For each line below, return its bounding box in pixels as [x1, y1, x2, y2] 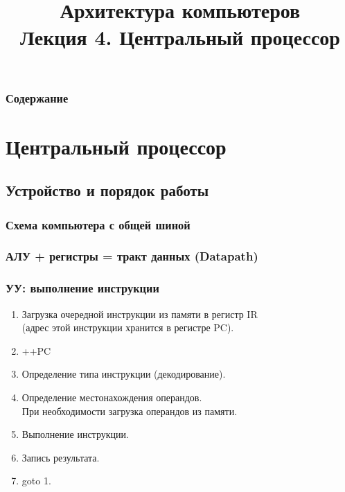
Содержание [6, 89, 69, 106]
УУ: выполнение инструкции [6, 279, 159, 297]
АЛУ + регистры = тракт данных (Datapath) [6, 247, 258, 265]
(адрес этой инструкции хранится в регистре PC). [21, 320, 234, 335]
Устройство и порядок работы [6, 179, 209, 201]
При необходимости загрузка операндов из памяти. [21, 403, 238, 418]
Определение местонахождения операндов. [21, 389, 202, 404]
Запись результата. [21, 450, 100, 464]
